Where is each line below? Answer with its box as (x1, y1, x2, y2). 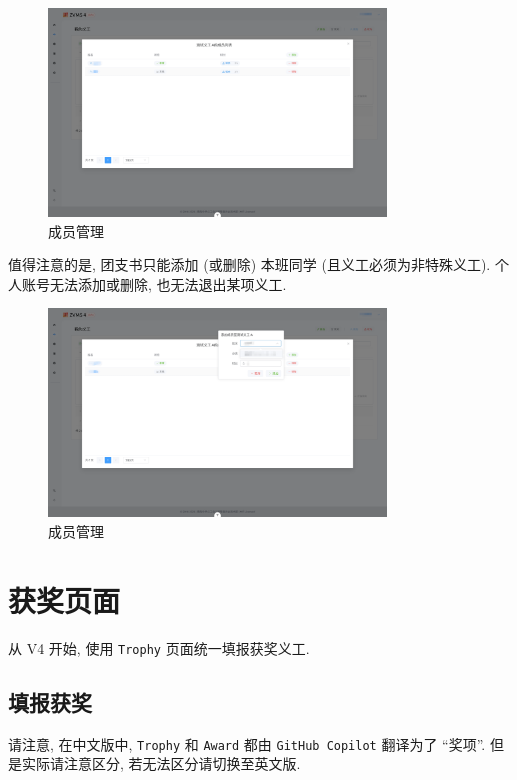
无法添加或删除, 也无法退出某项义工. (49, 273, 287, 294)
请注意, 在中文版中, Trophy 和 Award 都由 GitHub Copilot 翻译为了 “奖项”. (8, 733, 486, 754)
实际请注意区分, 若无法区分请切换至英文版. (21, 753, 301, 774)
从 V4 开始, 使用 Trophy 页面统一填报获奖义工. (8, 637, 310, 658)
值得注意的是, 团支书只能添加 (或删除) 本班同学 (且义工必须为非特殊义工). (8, 254, 491, 275)
